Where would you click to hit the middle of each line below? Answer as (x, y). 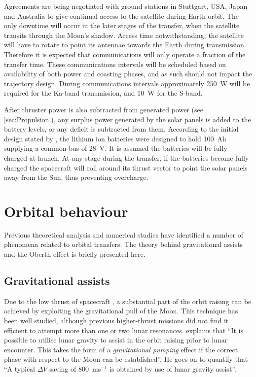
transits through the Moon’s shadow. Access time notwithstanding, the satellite (124, 35)
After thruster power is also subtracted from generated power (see (104, 109)
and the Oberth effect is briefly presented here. (75, 254)
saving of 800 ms (75, 368)
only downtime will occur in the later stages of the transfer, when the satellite (122, 25)
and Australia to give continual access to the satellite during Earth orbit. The (121, 16)
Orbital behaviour (66, 211)
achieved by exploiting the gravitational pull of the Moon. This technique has (121, 311)
